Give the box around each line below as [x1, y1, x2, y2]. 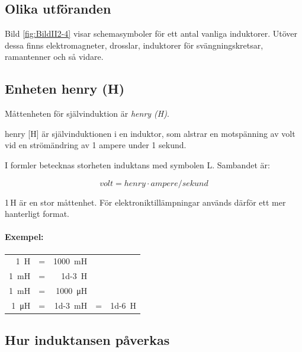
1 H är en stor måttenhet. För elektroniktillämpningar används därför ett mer [5, 196, 286, 208]
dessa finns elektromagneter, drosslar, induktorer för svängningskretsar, [5, 39, 264, 51]
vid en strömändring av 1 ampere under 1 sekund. [5, 139, 187, 151]
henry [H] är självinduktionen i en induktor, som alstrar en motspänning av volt [5, 127, 295, 139]
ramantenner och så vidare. [5, 50, 104, 63]
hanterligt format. [5, 207, 69, 220]
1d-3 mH [54, 299, 88, 311]
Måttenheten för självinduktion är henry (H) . [5, 107, 169, 120]
